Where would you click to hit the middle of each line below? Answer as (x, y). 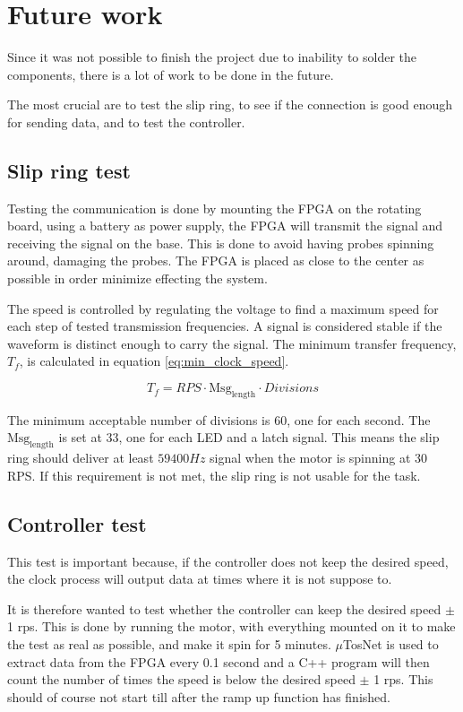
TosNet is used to (390, 644)
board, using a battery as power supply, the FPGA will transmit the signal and (225, 226)
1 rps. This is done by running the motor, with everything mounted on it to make (231, 626)
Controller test (77, 523)
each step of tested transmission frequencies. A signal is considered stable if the (225, 326)
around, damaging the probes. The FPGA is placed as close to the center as (216, 260)
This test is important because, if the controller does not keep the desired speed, (228, 561)
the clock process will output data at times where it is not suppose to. (200, 579)
